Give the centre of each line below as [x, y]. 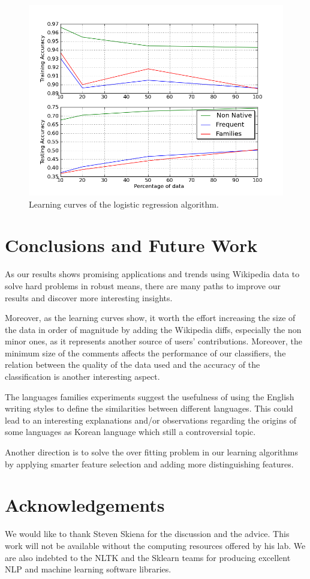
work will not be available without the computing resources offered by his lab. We [155, 545]
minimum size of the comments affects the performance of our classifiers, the [145, 352]
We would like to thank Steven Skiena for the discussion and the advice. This [147, 534]
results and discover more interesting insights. [89, 297]
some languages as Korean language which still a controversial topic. [130, 432]
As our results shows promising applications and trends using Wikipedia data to [152, 274]
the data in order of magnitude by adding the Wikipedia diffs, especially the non [153, 329]
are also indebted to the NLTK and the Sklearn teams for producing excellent [148, 557]
